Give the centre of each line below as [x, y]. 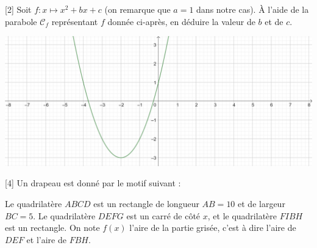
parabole [21, 21]
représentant [75, 21]
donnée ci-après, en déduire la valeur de [181, 21]
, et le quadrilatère [242, 215]
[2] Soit [18, 9]
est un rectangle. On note [52, 228]
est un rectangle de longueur [146, 203]
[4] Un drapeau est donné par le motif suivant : [93, 183]
